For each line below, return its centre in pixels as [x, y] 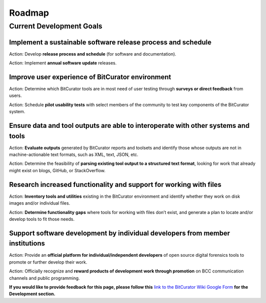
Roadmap [29, 13]
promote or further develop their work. [48, 262]
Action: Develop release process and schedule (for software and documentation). [93, 54]
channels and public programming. [44, 278]
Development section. [32, 294]
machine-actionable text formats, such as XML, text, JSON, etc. [74, 154]
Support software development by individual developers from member [119, 233]
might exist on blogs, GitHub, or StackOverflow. [57, 170]
